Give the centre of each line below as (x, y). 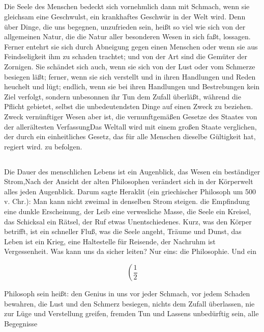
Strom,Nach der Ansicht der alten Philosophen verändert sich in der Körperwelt (129, 181)
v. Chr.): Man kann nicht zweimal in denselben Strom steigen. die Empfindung (127, 201)
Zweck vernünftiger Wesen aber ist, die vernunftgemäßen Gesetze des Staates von (131, 116)
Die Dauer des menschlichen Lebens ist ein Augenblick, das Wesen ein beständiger (132, 171)
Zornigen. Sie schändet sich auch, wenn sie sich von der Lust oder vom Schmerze (130, 66)
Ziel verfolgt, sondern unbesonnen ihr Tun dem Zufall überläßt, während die (123, 96)
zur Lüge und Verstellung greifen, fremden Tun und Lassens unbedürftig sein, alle (131, 313)
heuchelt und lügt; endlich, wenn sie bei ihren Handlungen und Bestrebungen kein (132, 86)
